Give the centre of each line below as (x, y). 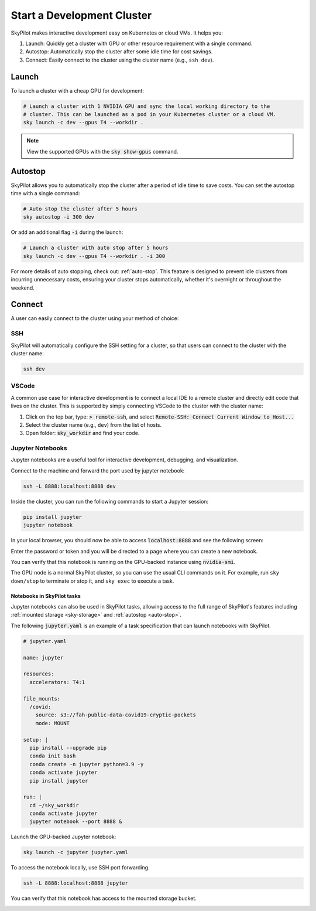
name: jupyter (43, 657)
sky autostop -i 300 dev (59, 217)
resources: (39, 674)
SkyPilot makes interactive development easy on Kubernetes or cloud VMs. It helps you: (117, 33)
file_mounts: (42, 698)
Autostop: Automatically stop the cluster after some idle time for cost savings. (119, 52)
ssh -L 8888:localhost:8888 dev (70, 486)
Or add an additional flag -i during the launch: (67, 232)
